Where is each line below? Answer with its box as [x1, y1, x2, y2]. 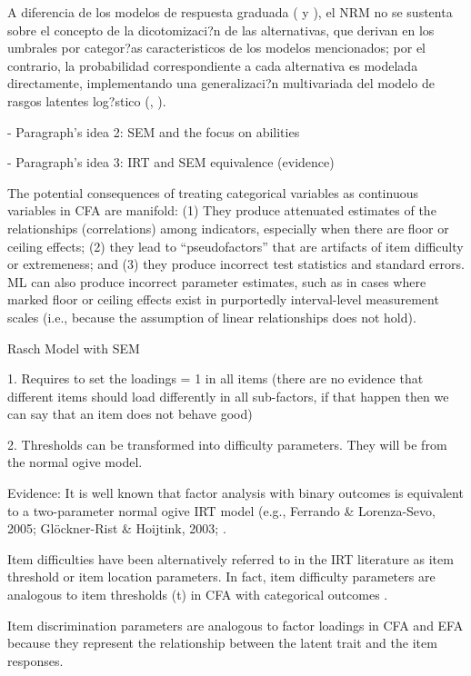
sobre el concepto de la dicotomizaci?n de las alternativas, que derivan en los [7, 20, 435, 39]
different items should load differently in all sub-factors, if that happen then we [7, 386, 449, 405]
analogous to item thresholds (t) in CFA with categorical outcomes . [7, 585, 388, 604]
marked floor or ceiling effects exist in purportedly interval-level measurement [7, 290, 439, 309]
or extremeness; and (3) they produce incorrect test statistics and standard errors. [7, 254, 466, 273]
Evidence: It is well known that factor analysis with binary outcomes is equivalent [7, 483, 464, 502]
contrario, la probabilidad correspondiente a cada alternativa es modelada [7, 55, 418, 75]
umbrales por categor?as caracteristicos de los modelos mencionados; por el [7, 38, 426, 57]
